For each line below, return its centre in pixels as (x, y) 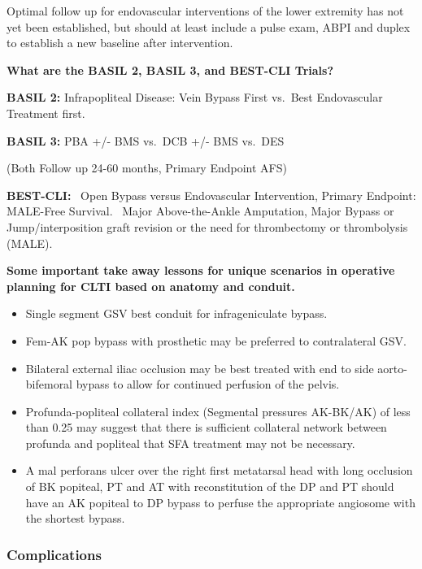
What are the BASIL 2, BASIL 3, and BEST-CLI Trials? (170, 69)
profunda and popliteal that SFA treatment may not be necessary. (190, 443)
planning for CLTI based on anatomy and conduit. (151, 286)
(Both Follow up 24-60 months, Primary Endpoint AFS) (147, 168)
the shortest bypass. (75, 518)
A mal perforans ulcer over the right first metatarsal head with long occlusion (219, 470)
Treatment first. (46, 113)
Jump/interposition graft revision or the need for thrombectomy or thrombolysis (207, 226)
